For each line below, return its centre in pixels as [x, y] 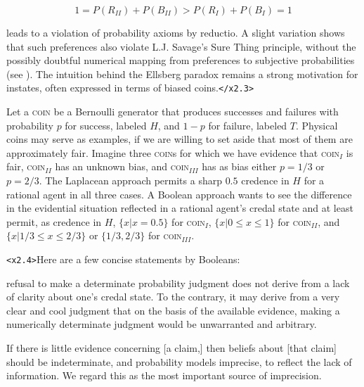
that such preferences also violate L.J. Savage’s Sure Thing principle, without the [181, 46]
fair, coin [26, 166]
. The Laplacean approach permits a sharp [130, 180]
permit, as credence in [54, 221]
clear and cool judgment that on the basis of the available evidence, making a [173, 310]
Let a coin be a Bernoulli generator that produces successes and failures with [173, 112]
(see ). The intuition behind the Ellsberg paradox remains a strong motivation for [182, 74]
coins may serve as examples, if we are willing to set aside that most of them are [180, 139]
